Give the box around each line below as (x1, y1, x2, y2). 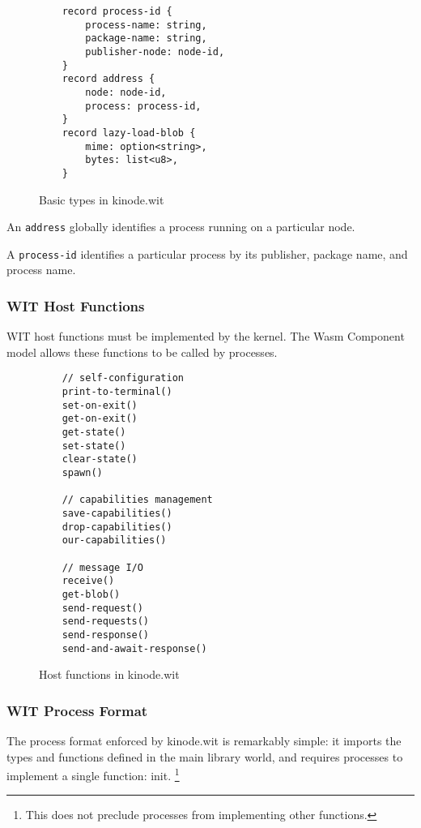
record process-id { (62, 6, 172, 17)
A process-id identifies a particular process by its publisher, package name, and (6, 245, 408, 262)
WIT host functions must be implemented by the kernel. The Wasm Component (6, 328, 405, 345)
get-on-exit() (62, 413, 138, 425)
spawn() (62, 467, 103, 479)
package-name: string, (85, 32, 207, 45)
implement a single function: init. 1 (6, 765, 180, 783)
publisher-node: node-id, (85, 45, 225, 58)
